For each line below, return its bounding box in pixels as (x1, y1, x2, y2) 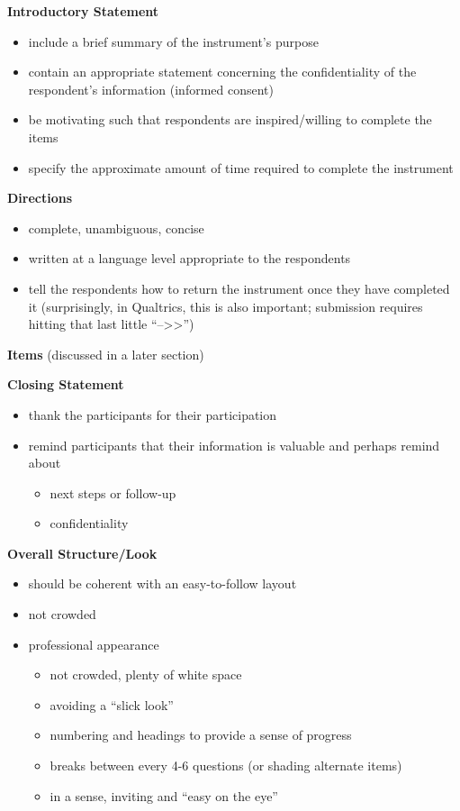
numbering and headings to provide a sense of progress (50, 725, 352, 744)
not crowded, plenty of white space (50, 665, 242, 684)
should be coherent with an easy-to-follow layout (28, 574, 297, 593)
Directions (7, 188, 73, 207)
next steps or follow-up (50, 483, 176, 502)
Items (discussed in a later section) (7, 344, 204, 363)
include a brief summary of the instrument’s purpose (28, 32, 319, 50)
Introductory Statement (7, 2, 159, 20)
